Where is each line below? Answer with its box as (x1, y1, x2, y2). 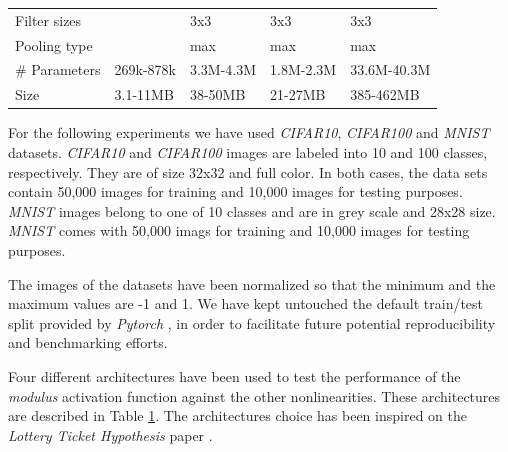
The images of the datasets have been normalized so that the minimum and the (8, 273, 496, 294)
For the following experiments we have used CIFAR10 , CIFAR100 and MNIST (8, 122, 490, 143)
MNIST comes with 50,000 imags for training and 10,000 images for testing (8, 220, 470, 241)
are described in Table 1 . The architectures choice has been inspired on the (8, 405, 467, 426)
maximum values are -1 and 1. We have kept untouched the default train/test (8, 293, 484, 314)
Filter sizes (15, 9, 82, 30)
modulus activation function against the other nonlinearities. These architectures (8, 385, 501, 406)
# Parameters (15, 59, 101, 80)
